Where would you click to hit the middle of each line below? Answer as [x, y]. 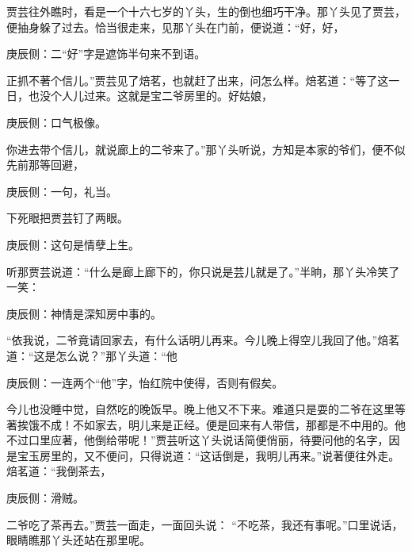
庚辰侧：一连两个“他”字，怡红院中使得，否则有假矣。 [145, 382]
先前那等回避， [45, 165]
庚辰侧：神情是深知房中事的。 [84, 313]
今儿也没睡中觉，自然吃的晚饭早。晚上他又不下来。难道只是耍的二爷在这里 [200, 409]
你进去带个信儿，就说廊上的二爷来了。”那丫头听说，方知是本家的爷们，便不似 [206, 149]
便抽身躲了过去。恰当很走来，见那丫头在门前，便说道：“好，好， [175, 27]
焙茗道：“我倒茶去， [59, 471]
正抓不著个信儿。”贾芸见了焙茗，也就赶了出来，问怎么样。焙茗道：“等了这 [198, 80]
